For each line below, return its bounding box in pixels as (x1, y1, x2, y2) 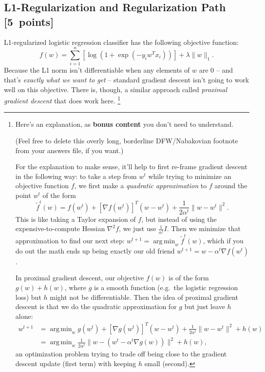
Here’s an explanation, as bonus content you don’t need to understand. (15, 119, 234, 129)
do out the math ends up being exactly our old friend (15, 245, 175, 255)
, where (64, 282, 87, 292)
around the (214, 180, 247, 191)
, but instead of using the (141, 214, 217, 224)
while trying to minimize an (148, 171, 231, 181)
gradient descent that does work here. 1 (4, 94, 121, 105)
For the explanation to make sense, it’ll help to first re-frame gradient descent (15, 161, 247, 172)
